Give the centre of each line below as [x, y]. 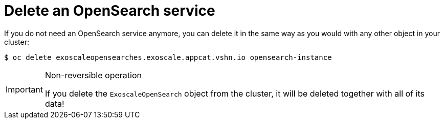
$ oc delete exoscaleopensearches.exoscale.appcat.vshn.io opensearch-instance [168, 57]
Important [24, 89]
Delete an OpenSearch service [110, 11]
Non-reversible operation [93, 75]
